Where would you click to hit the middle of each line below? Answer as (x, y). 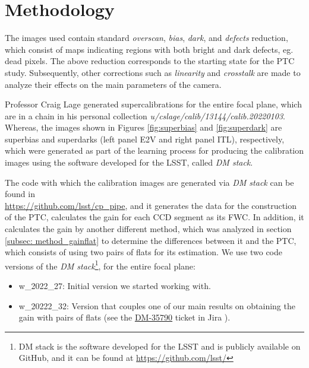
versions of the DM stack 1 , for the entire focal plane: (100, 265)
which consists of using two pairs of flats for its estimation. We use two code (144, 252)
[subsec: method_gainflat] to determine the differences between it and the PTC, (151, 240)
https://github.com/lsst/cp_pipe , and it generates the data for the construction (151, 205)
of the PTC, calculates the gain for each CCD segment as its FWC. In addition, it (154, 217)
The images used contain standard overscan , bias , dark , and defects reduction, (146, 38)
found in (20, 194)
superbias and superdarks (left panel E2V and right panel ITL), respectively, (145, 139)
